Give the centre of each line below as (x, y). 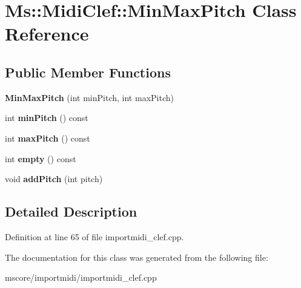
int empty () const (41, 158)
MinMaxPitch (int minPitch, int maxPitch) (89, 97)
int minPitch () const (47, 118)
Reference (47, 34)
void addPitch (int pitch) (54, 179)
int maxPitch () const (48, 138)
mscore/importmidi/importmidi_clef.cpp (81, 277)
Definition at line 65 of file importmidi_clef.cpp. (94, 236)
